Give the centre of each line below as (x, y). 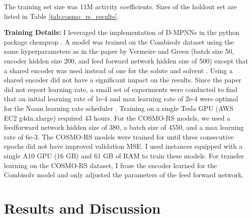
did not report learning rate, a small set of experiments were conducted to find (121, 89)
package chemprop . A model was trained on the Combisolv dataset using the (119, 41)
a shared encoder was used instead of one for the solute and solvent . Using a (118, 70)
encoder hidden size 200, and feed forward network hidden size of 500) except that (126, 60)
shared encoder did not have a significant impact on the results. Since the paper (123, 80)
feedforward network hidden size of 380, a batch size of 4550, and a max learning (124, 127)
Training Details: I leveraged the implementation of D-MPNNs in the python (122, 32)
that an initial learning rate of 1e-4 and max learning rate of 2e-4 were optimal (121, 99)
